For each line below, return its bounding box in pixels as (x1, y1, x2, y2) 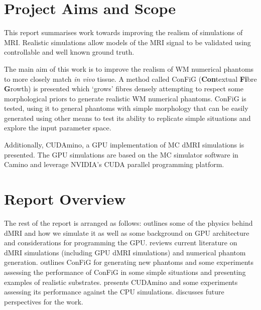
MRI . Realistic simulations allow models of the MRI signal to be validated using (4, 37, 251, 47)
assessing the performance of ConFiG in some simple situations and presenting (4, 266, 246, 277)
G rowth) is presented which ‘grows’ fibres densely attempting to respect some (4, 83, 243, 94)
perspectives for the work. (4, 296, 83, 306)
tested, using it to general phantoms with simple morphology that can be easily (4, 103, 248, 113)
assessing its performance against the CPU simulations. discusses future (4, 286, 224, 297)
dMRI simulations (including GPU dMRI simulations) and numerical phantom (4, 247, 246, 257)
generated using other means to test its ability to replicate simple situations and (4, 112, 251, 123)
